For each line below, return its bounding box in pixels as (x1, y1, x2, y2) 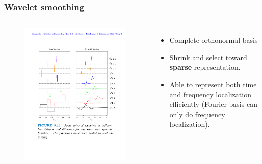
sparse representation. (169, 62, 241, 72)
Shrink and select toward (169, 51, 247, 62)
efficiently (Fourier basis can (169, 99, 257, 110)
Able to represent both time (169, 79, 257, 89)
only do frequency (169, 108, 225, 119)
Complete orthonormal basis (169, 35, 258, 45)
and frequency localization (169, 89, 251, 99)
